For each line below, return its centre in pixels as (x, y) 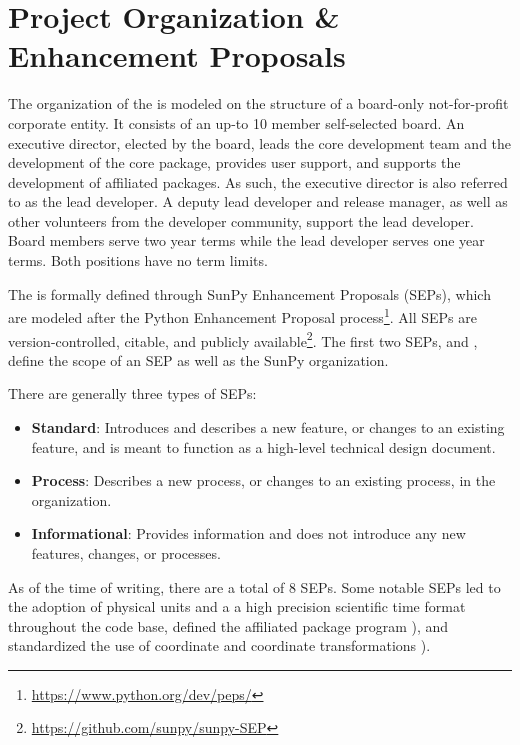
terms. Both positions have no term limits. (138, 260)
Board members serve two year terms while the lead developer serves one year (246, 240)
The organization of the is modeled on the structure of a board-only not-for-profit (258, 103)
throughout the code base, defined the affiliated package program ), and (228, 625)
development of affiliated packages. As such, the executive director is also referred (258, 181)
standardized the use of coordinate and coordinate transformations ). (219, 645)
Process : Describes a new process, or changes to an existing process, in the (263, 480)
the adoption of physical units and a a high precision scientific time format (237, 606)
